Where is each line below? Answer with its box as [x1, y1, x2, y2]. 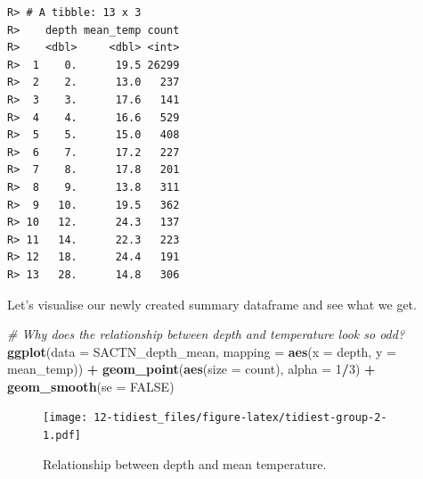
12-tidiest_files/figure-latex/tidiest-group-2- [94, 411, 387, 425]
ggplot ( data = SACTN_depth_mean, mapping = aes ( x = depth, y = [7, 342, 396, 360]
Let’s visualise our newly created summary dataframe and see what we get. [7, 294, 417, 313]
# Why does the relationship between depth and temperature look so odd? [7, 325, 405, 343]
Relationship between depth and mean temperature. [43, 454, 327, 473]
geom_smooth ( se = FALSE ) [7, 376, 175, 395]
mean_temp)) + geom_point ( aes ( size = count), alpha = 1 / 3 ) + [7, 359, 376, 378]
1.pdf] [43, 429, 81, 442]
